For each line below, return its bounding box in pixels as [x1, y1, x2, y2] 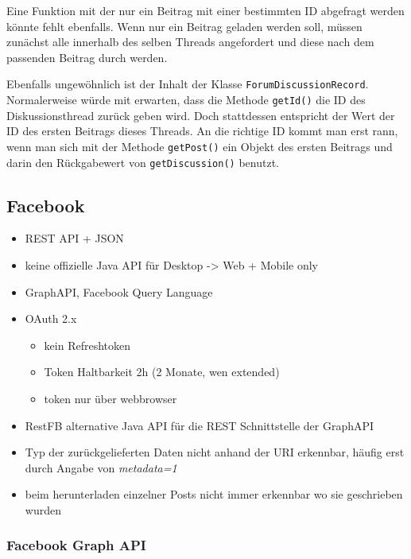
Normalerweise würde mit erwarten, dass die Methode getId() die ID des [6, 91, 366, 108]
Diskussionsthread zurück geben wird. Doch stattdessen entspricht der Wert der [6, 107, 395, 123]
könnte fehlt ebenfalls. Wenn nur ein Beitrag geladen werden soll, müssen [6, 17, 363, 34]
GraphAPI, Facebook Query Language [25, 283, 213, 300]
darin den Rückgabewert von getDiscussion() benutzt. [6, 153, 279, 170]
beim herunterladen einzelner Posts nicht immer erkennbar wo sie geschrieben [25, 486, 403, 503]
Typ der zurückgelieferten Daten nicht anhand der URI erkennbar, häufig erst [25, 444, 405, 460]
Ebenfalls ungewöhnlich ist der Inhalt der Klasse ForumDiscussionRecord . [6, 76, 369, 92]
